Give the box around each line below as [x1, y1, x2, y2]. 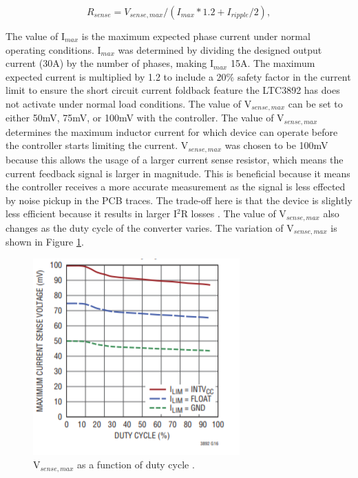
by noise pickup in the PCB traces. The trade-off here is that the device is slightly [6, 192, 352, 207]
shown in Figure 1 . [6, 235, 84, 249]
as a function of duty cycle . [77, 457, 195, 472]
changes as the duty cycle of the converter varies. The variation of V [6, 220, 294, 235]
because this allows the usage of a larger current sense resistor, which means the [6, 152, 344, 166]
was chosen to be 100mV [224, 138, 328, 152]
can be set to [288, 96, 343, 110]
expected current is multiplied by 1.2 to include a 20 [6, 69, 227, 83]
